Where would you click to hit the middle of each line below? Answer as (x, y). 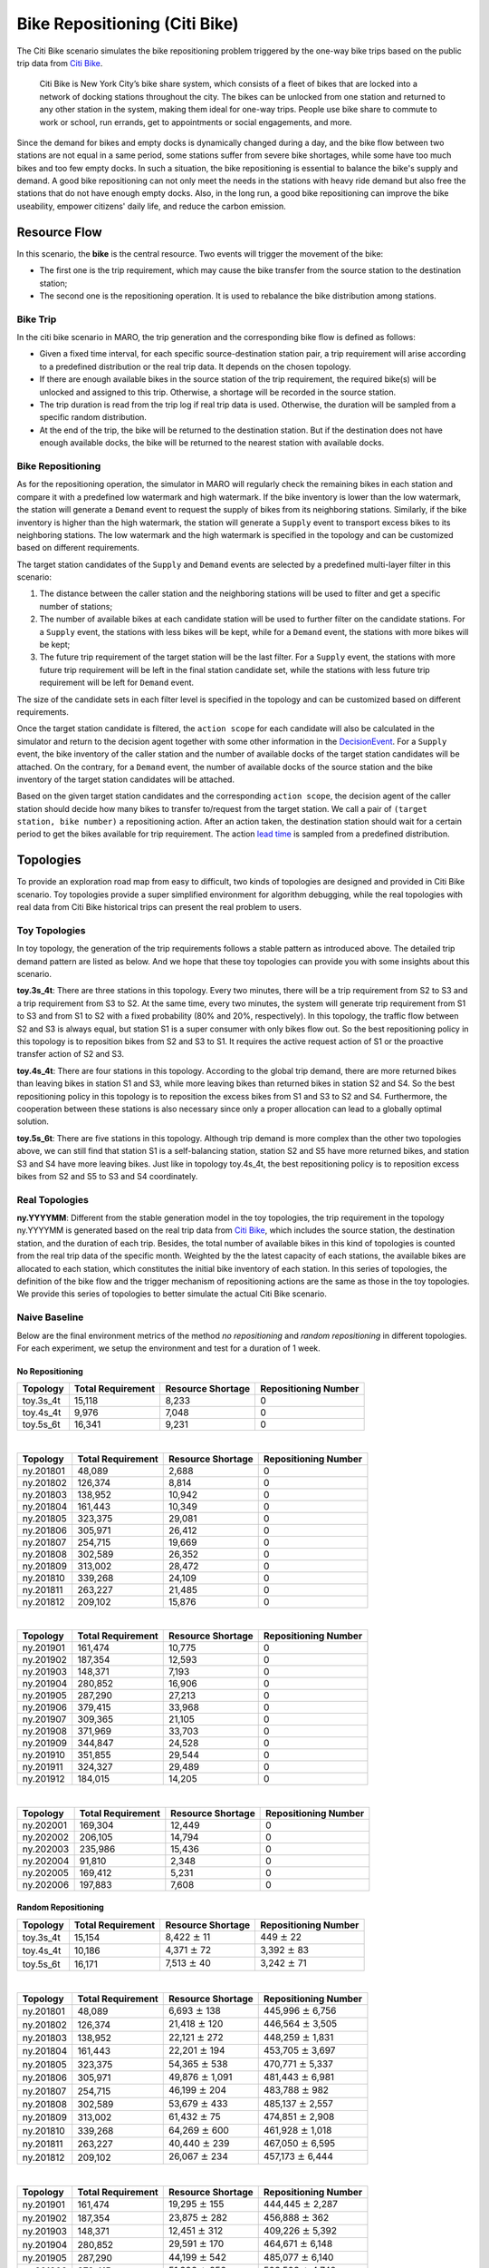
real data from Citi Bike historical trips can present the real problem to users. (159, 907)
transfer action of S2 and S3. (70, 1054)
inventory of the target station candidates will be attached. (126, 779)
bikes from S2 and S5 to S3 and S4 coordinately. (107, 1176)
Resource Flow (60, 232)
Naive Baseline (50, 1317)
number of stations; (76, 606)
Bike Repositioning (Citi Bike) (128, 24)
